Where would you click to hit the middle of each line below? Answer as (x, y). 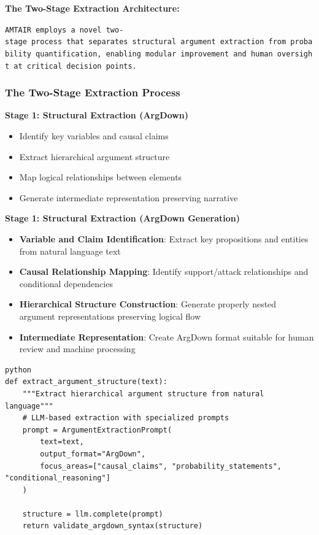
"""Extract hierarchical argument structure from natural (143, 394)
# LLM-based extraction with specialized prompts (126, 418)
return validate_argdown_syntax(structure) (113, 526)
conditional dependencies (66, 283)
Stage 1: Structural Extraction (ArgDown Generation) (122, 218)
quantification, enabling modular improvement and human (154, 54)
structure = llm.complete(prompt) (93, 514)
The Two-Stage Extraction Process (93, 92)
